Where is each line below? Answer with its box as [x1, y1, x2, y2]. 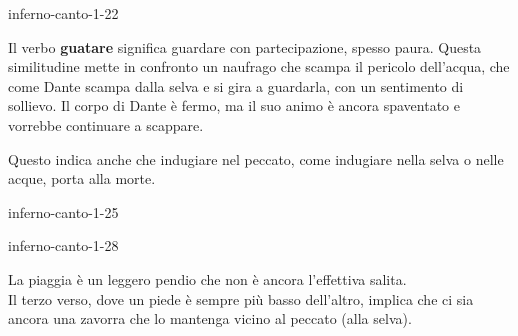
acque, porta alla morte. [8, 168, 156, 189]
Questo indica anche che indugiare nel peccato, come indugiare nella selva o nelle [8, 148, 504, 169]
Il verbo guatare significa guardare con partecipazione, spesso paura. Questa [8, 36, 482, 57]
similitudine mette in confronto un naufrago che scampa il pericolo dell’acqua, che [8, 56, 510, 77]
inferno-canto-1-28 [8, 235, 119, 256]
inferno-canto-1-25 [8, 201, 119, 222]
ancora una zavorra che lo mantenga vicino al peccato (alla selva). [8, 308, 412, 329]
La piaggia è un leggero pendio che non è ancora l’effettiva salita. [8, 268, 407, 289]
